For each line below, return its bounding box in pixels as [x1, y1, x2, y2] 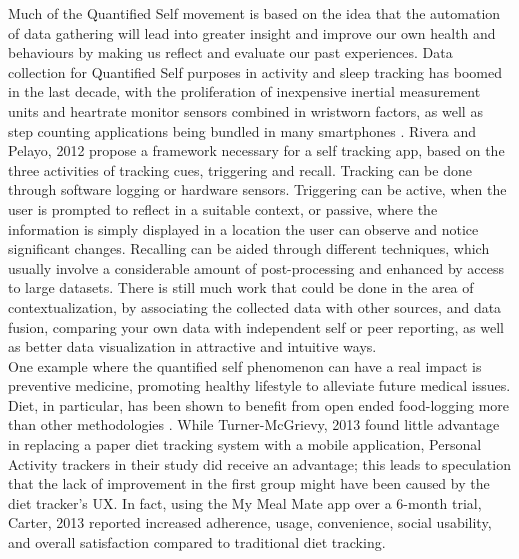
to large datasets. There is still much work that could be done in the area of [8, 277, 474, 298]
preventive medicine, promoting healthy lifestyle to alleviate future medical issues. [8, 375, 511, 396]
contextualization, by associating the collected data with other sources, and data [8, 296, 502, 317]
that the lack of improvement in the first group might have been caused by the [8, 473, 490, 494]
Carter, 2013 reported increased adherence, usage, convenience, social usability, [8, 512, 492, 533]
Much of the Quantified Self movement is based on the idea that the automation [8, 3, 501, 23]
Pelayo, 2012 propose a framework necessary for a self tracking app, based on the [8, 140, 505, 161]
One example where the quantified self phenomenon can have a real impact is [8, 355, 482, 376]
